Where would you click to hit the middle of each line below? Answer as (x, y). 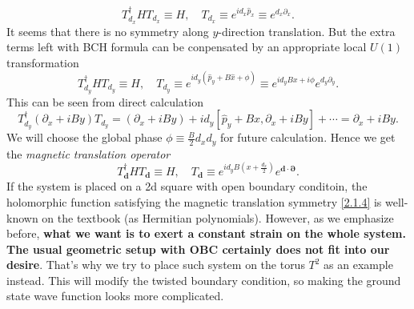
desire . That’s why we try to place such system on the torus (156, 265)
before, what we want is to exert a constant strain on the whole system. (206, 233)
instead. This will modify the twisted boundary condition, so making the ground (204, 280)
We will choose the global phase (84, 137)
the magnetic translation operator (88, 153)
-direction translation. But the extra (307, 31)
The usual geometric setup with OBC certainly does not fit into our (198, 249)
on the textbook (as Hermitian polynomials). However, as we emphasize (218, 217)
